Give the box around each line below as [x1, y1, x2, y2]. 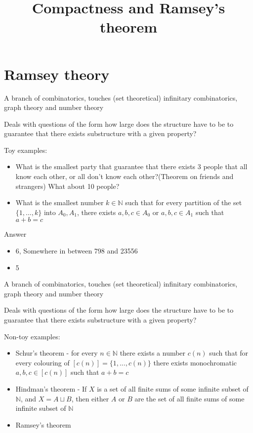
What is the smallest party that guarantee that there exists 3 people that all [15, 161, 248, 172]
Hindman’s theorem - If [15, 383, 87, 394]
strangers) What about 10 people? [15, 180, 120, 191]
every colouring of [15, 357, 70, 367]
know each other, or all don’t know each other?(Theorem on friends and [15, 171, 234, 181]
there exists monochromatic [153, 357, 237, 367]
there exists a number [120, 348, 186, 358]
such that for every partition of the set [125, 197, 242, 208]
